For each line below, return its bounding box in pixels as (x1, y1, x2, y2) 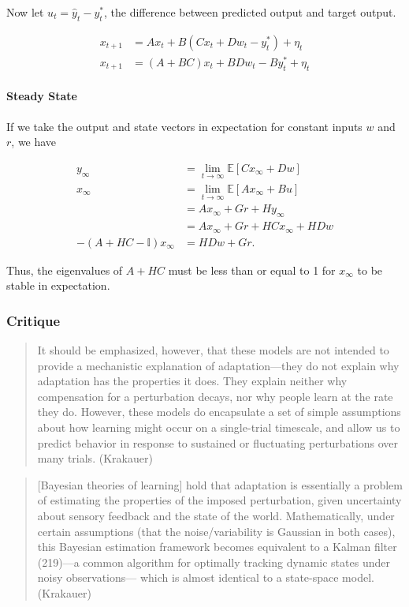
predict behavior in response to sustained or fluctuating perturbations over (37, 434, 399, 451)
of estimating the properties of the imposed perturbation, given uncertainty (37, 492, 402, 508)
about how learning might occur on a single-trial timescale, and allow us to (37, 418, 400, 435)
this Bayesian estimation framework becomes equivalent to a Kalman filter (37, 538, 397, 555)
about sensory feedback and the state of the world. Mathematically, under (37, 507, 395, 523)
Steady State (6, 88, 77, 104)
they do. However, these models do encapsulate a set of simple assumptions (37, 403, 401, 420)
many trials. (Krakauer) (37, 450, 153, 466)
